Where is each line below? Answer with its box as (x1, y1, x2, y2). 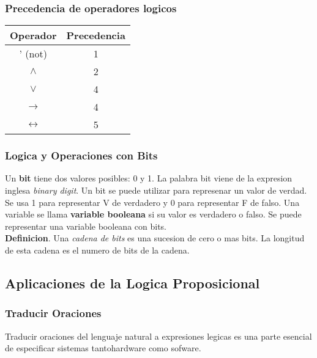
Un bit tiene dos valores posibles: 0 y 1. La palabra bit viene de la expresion (5, 172, 293, 184)
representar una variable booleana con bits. (5, 219, 166, 232)
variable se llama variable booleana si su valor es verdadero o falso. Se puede (5, 208, 302, 221)
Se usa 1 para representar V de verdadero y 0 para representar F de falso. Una (5, 195, 300, 208)
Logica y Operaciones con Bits (5, 148, 158, 163)
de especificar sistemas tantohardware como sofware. (5, 342, 201, 354)
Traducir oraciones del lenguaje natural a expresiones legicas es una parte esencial (5, 329, 312, 342)
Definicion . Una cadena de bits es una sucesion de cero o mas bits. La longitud (5, 232, 305, 244)
